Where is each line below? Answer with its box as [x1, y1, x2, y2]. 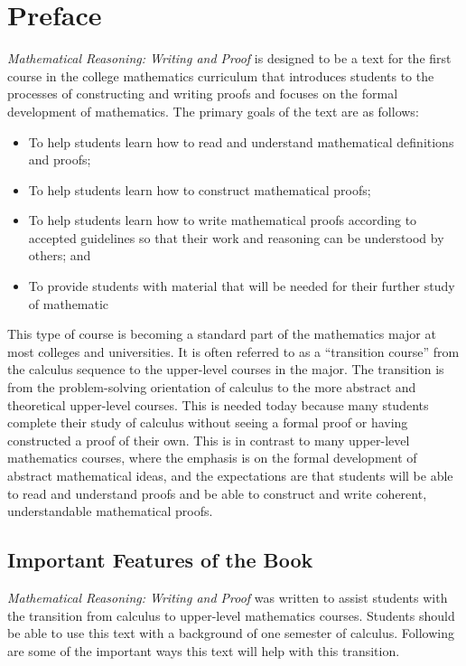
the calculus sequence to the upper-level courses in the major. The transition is [7, 360, 444, 379]
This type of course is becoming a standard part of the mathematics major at [7, 324, 436, 343]
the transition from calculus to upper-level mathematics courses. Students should [7, 605, 455, 624]
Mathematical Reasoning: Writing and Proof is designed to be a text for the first [7, 49, 452, 68]
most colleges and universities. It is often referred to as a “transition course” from [7, 342, 460, 361]
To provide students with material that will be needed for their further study [28, 277, 455, 295]
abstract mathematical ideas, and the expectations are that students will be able [7, 466, 453, 484]
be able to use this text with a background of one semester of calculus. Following [7, 624, 454, 643]
